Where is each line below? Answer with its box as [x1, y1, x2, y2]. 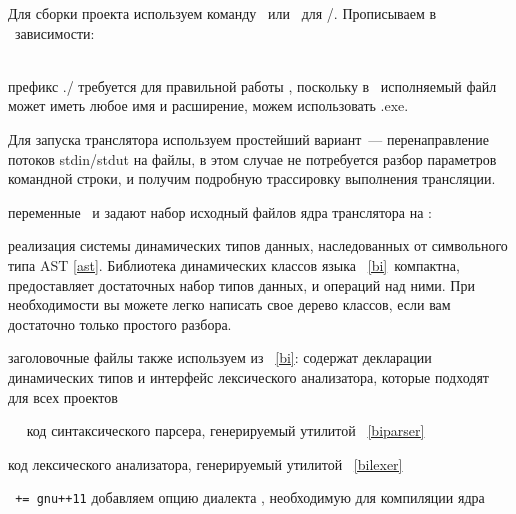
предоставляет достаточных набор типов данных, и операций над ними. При [8, 274, 475, 295]
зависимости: [14, 22, 95, 43]
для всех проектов [8, 386, 118, 407]
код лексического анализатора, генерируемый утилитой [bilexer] [8, 453, 403, 474]
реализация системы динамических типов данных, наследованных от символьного [8, 235, 508, 256]
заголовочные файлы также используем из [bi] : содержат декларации [8, 347, 432, 368]
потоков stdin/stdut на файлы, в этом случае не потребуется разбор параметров [8, 148, 497, 169]
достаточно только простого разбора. [8, 313, 232, 334]
